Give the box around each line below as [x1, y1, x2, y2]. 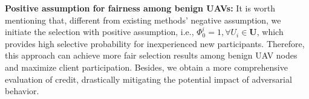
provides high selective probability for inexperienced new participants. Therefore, [5, 37, 305, 49]
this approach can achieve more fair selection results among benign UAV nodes [5, 49, 298, 62]
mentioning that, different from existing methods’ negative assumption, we [5, 13, 281, 26]
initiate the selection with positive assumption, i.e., [5, 25, 194, 38]
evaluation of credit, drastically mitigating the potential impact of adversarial [5, 72, 292, 85]
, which [256, 25, 284, 38]
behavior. [5, 85, 39, 97]
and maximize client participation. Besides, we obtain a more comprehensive [5, 60, 288, 73]
